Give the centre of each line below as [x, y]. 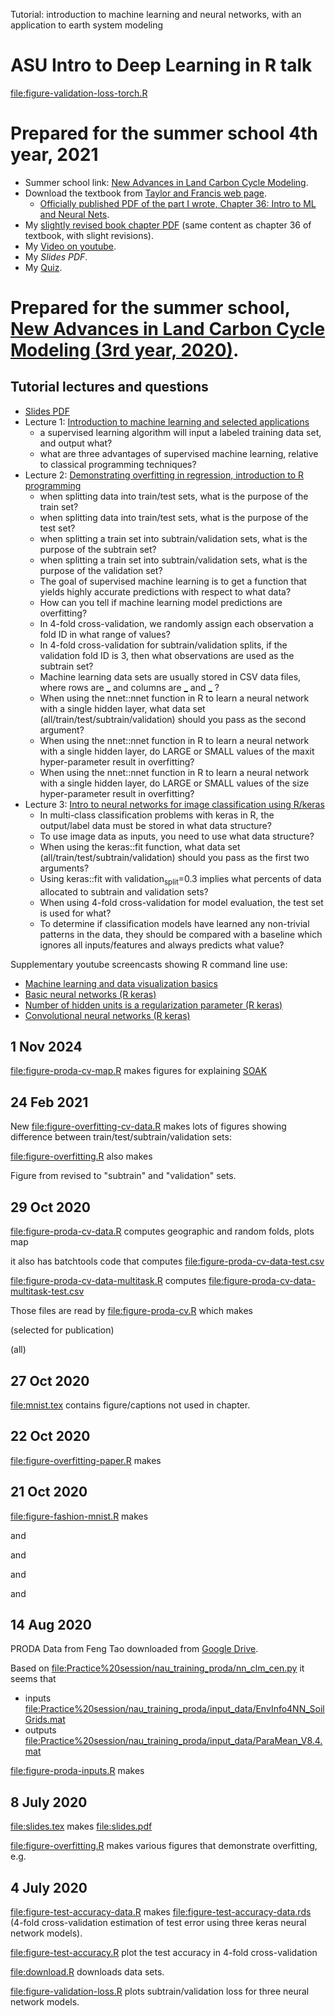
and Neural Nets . [74, 214]
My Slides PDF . [56, 256]
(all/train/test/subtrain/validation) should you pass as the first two [174, 857]
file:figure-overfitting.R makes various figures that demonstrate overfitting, [164, 1846]
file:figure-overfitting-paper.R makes [86, 1460]
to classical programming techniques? [118, 464]
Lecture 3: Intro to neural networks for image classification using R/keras [174, 804]
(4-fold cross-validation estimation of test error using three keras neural [158, 1922]
